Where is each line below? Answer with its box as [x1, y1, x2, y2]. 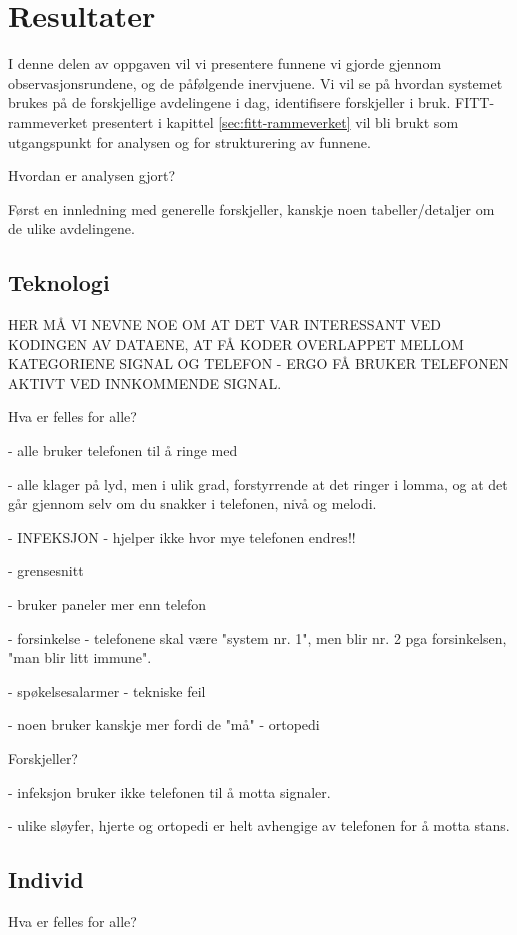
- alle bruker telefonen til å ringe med [8, 440, 238, 461]
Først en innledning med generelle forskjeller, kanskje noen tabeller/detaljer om [8, 198, 495, 219]
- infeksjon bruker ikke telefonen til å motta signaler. [8, 781, 331, 802]
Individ [8, 864, 84, 895]
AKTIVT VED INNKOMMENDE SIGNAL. [8, 372, 282, 393]
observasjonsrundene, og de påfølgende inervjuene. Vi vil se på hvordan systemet [8, 72, 503, 93]
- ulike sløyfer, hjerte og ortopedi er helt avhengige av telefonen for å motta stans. [8, 815, 510, 836]
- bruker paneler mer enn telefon [8, 594, 207, 615]
